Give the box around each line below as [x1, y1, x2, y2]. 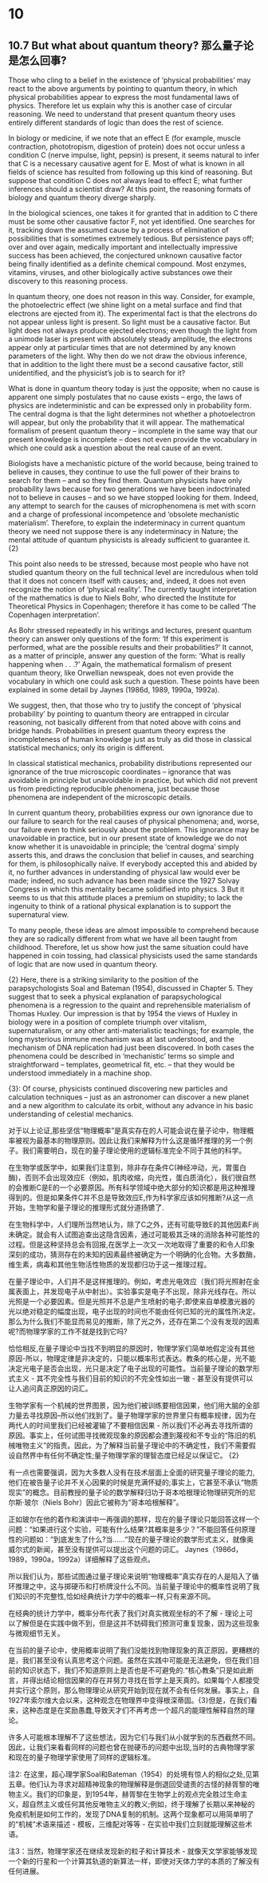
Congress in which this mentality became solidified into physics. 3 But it [8, 884, 245, 894]
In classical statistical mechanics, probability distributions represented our [8, 759, 253, 768]
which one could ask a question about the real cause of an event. [8, 443, 223, 453]
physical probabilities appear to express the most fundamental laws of [8, 93, 239, 102]
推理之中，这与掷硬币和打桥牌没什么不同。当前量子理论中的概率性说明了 [14, 1582, 253, 1591]
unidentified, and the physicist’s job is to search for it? [8, 369, 186, 377]
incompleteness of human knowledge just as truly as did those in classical [8, 735, 252, 744]
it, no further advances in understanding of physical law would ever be [8, 868, 241, 876]
